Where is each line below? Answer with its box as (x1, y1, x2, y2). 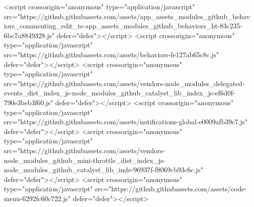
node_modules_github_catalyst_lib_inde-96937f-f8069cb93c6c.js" (4, 164, 203, 175)
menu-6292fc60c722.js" (4, 193, 71, 203)
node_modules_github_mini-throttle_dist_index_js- (4, 155, 166, 165)
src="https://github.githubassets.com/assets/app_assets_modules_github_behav (4, 11, 250, 21)
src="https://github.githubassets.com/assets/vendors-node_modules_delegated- (4, 78, 245, 88)
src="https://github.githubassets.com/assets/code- (95, 184, 247, 194)
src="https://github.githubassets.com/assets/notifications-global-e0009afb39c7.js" (4, 116, 248, 127)
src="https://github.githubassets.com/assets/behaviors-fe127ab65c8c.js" (4, 49, 219, 59)
